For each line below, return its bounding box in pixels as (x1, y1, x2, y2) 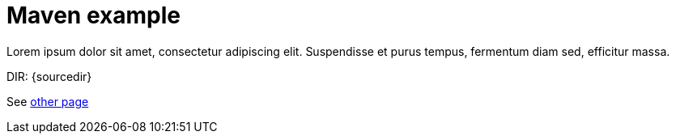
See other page (6, 94, 89, 108)
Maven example (6, 2, 181, 29)
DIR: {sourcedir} (6, 69, 92, 83)
